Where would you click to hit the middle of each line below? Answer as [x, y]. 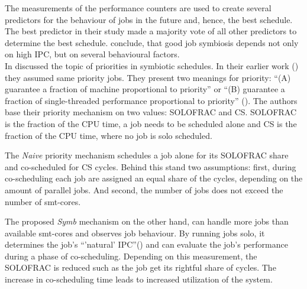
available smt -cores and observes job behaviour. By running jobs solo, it [135, 233]
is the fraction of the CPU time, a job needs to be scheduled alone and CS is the [151, 123]
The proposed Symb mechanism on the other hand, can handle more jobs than [147, 221]
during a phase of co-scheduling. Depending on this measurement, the [131, 256]
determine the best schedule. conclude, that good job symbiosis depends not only [152, 42]
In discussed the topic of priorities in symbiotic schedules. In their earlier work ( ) [152, 65]
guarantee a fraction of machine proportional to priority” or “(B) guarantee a [145, 89]
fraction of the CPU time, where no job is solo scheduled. [109, 135]
